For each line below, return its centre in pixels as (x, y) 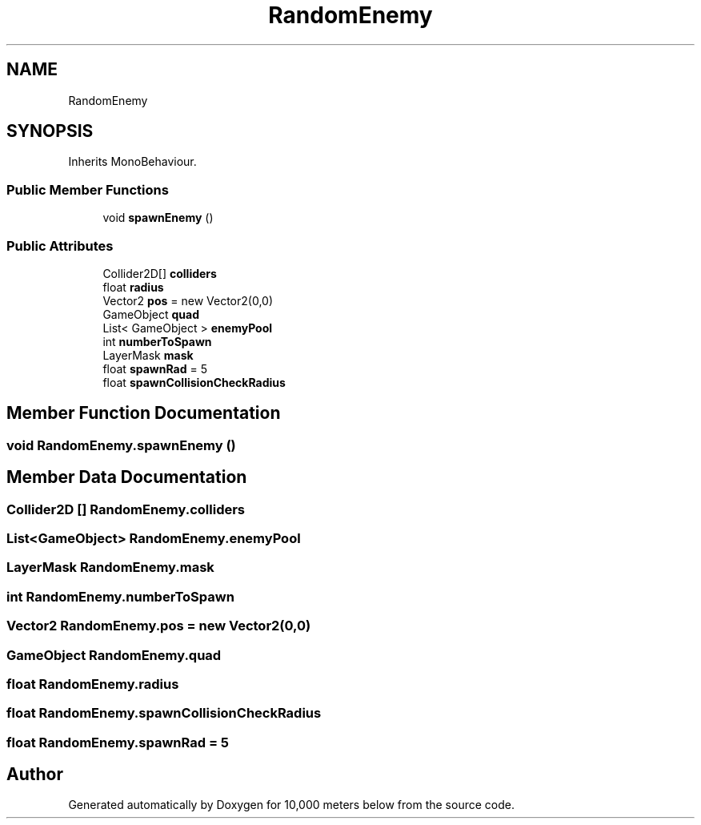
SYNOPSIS (50, 131)
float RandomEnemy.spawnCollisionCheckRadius (164, 713)
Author (35, 775)
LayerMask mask (148, 355)
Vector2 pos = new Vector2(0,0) (188, 300)
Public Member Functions (88, 189)
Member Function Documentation (144, 413)
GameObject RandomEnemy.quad (114, 655)
